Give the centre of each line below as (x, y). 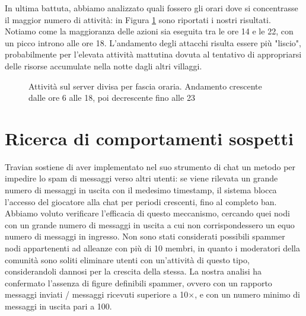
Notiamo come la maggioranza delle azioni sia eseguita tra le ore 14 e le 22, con (149, 31)
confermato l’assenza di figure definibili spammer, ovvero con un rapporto (138, 283)
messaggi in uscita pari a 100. (58, 306)
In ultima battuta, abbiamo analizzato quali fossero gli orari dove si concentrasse (152, 8)
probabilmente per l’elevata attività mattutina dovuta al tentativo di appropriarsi (153, 54)
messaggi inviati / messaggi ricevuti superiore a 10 (97, 294)
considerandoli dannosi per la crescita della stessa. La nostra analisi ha (133, 271)
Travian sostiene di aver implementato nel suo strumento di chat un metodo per (150, 166)
